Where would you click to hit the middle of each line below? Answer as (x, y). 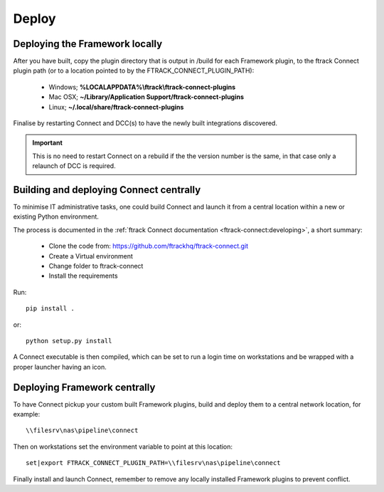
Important (48, 143)
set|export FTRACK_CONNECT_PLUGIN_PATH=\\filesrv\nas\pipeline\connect (153, 463)
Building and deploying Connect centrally (107, 190)
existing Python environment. (56, 216)
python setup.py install (69, 341)
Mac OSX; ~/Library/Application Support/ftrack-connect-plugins (146, 97)
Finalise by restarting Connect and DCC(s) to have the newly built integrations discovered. (145, 123)
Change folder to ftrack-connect (96, 266)
